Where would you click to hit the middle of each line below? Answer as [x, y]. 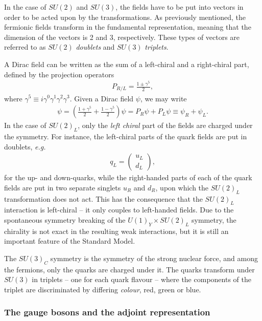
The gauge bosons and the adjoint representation [107, 312]
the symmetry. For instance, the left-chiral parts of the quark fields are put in [126, 136]
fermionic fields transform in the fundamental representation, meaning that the [128, 27]
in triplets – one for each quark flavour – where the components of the [141, 279]
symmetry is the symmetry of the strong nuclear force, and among [154, 258]
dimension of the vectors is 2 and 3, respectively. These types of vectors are [122, 37]
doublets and [95, 47]
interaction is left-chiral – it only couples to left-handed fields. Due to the [119, 210]
